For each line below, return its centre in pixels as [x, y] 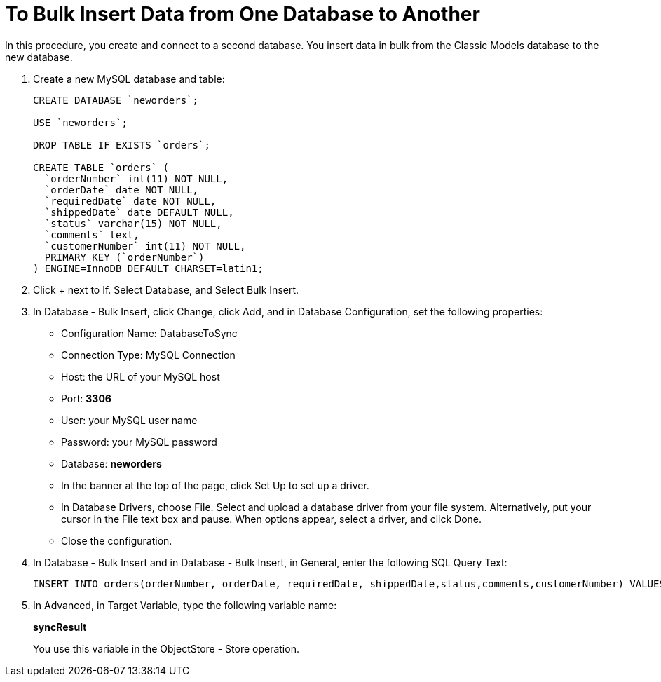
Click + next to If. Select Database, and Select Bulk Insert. [166, 289]
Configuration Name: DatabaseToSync [149, 333]
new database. [39, 57]
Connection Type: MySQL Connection [148, 355]
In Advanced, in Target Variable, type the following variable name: [185, 605]
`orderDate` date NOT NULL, [122, 190]
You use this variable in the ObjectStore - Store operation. [166, 648]
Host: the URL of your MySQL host [141, 376]
